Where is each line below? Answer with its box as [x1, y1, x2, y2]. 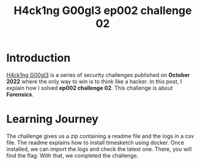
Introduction [6, 51, 71, 65]
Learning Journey [6, 112, 99, 126]
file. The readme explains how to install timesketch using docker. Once [6, 139, 185, 146]
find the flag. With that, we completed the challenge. [6, 152, 139, 159]
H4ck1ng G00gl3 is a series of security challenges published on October [6, 71, 190, 78]
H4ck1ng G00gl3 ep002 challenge [13, 4, 192, 18]
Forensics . [6, 90, 34, 98]
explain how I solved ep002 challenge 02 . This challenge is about [6, 84, 173, 92]
